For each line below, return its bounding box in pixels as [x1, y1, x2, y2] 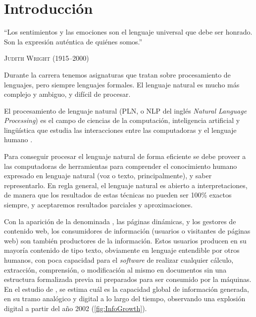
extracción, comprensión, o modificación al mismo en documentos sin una [4, 264, 227, 275]
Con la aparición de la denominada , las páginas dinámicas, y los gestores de [4, 216, 236, 226]
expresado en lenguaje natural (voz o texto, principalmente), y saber [4, 170, 212, 181]
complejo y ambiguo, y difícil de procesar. [4, 89, 131, 99]
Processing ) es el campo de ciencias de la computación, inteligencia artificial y [4, 115, 240, 125]
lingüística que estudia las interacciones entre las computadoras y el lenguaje [4, 124, 237, 135]
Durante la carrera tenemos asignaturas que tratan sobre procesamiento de [4, 69, 231, 79]
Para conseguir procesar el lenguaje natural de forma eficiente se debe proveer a [4, 151, 246, 161]
